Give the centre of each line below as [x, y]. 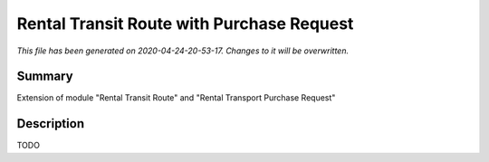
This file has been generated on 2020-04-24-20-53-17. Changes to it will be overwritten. [182, 51]
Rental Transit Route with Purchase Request [185, 24]
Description [51, 124]
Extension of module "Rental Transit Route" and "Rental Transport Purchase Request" [176, 98]
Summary [45, 76]
